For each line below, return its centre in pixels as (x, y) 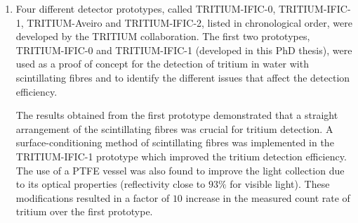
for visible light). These (280, 184)
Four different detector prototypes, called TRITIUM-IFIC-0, (146, 8)
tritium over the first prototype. (84, 211)
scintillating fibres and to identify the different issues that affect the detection (183, 77)
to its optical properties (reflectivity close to (111, 184)
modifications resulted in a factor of (93, 197)
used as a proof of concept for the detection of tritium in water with (162, 64)
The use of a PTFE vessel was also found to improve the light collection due (180, 170)
